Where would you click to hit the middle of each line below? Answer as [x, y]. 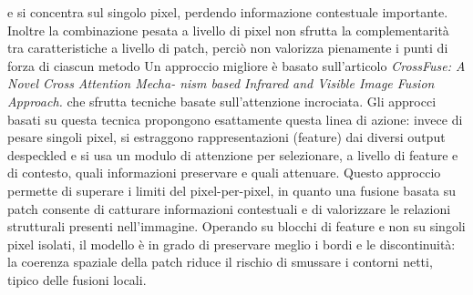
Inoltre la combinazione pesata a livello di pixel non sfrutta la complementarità [228, 30]
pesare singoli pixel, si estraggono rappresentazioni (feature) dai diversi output [226, 137]
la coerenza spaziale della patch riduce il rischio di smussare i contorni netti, [220, 262]
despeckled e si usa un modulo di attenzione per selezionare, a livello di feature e [233, 154]
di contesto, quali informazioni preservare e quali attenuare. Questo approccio [224, 173]
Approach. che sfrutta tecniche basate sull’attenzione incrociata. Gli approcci [222, 101]
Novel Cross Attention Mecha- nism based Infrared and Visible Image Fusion [221, 83]
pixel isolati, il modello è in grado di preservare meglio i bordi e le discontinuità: [231, 244]
